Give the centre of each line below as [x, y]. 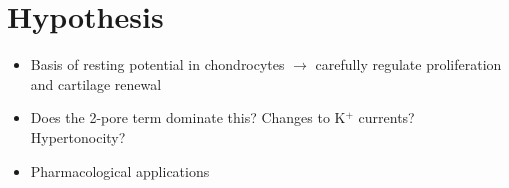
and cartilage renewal [96, 83]
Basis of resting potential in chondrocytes [157, 64]
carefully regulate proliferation [408, 64]
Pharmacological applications [120, 170]
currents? [386, 117]
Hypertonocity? [78, 136]
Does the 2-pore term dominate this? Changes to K [188, 117]
